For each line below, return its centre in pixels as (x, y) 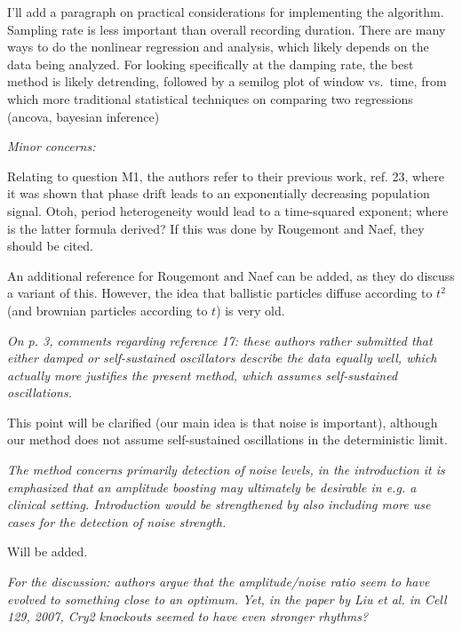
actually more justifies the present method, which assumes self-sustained (203, 375)
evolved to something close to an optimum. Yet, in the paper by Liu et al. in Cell (227, 599)
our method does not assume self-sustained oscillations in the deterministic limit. (227, 439)
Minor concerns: (52, 146)
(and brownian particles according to (108, 310)
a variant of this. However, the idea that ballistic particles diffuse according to (220, 293)
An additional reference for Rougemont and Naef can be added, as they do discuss (231, 275)
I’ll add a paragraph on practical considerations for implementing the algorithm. (226, 12)
